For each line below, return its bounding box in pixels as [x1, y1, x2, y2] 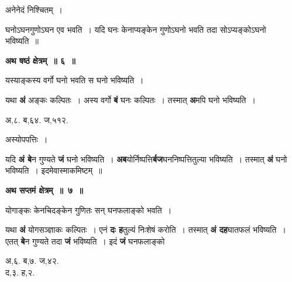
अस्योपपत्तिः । [5, 133, 48, 145]
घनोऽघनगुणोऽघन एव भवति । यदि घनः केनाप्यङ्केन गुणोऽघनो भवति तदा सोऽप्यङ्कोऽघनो [5, 23, 266, 35]
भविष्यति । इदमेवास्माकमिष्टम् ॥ [5, 164, 102, 176]
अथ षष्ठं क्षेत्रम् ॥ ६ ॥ [5, 54, 75, 66]
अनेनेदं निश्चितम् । [5, 4, 63, 15]
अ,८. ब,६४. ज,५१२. [5, 113, 68, 125]
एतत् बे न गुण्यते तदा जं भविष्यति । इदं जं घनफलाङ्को [5, 235, 165, 247]
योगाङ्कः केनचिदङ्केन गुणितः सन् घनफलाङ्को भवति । [5, 203, 172, 216]
